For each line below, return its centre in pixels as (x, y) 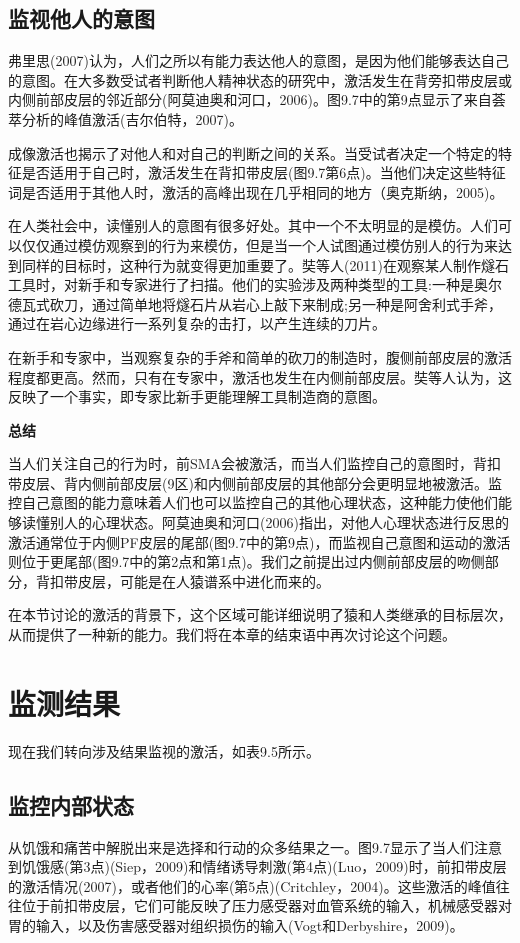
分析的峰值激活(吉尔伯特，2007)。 (132, 118)
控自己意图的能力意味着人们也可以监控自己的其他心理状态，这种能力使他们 (253, 502)
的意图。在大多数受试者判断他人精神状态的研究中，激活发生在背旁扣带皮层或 (260, 79)
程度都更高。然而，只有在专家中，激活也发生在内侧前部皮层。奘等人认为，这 (260, 376)
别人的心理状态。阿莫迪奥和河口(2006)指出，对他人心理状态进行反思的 (279, 522)
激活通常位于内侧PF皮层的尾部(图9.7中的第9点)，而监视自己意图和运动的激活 (259, 541)
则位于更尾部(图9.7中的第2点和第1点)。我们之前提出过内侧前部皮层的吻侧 (246, 561)
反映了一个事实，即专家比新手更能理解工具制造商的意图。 (197, 396)
